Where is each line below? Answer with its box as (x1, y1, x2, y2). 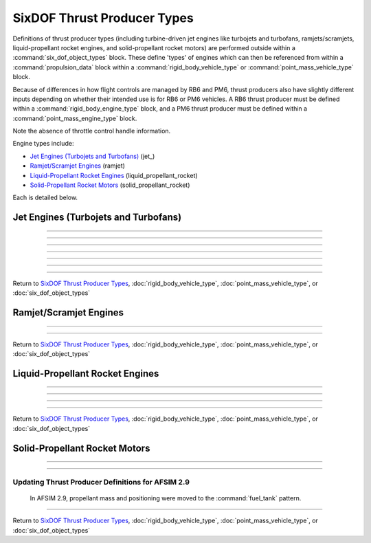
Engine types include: (12, 140, 74, 148)
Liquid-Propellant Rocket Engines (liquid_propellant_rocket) (30, 171, 199, 179)
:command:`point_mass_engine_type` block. (12, 114, 137, 122)
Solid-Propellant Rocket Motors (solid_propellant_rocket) (30, 181, 190, 189)
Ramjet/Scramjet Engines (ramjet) (30, 162, 125, 170)
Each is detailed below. (12, 193, 78, 202)
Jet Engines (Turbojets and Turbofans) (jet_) (30, 152, 155, 160)
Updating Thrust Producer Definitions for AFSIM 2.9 (12, 477, 190, 487)
